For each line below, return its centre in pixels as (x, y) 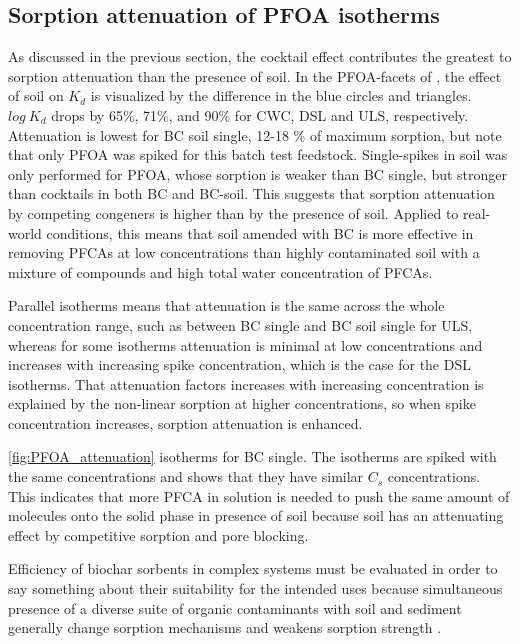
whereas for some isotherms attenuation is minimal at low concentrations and (245, 344)
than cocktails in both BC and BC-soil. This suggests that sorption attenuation (251, 193)
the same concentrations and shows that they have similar (186, 476)
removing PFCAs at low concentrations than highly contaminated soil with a (244, 252)
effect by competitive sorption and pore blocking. (158, 534)
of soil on (36, 95)
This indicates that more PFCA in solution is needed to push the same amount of (259, 495)
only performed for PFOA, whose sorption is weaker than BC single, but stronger (258, 173)
